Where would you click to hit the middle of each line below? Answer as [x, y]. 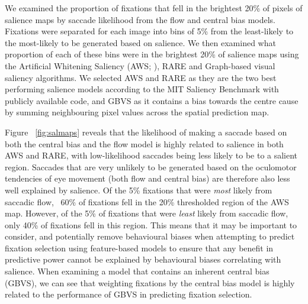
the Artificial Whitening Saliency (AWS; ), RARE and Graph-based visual [140, 65]
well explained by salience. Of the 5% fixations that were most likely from [139, 190]
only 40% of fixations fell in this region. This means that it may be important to [151, 224]
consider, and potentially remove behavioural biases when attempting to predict [150, 236]
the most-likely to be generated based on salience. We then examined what [140, 42]
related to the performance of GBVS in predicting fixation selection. [129, 294]
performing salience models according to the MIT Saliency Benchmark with [142, 89]
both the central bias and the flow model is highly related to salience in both [144, 143]
